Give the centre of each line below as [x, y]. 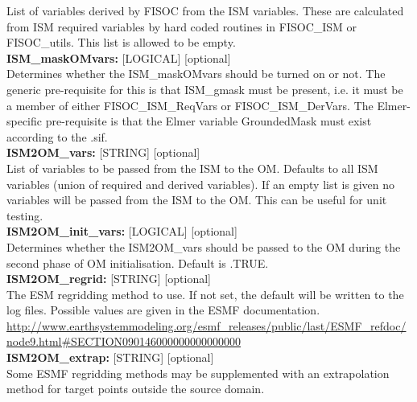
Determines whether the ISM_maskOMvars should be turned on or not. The [196, 74]
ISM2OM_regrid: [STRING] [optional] [109, 279]
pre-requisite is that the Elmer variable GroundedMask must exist [208, 121]
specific [25, 121]
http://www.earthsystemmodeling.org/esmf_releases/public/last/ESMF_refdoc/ [206, 325]
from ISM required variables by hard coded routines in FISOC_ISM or [182, 26]
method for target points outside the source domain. [136, 389]
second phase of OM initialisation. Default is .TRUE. [138, 263]
